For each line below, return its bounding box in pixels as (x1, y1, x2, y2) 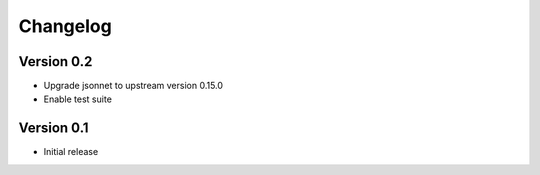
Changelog (18, 15, 112, 37)
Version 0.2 (18, 53, 93, 70)
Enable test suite (43, 93, 112, 105)
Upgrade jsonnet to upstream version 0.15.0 (43, 80, 224, 92)
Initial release (43, 146, 99, 158)
